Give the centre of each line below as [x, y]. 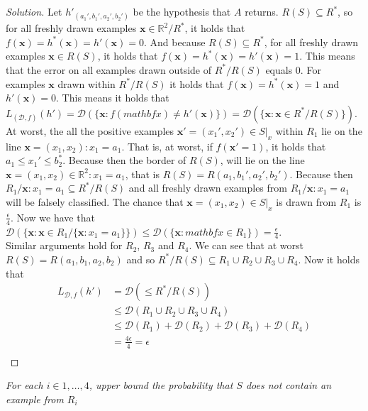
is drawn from [306, 201]
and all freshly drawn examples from [208, 188]
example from [35, 399]
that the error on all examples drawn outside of [109, 69]
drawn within [87, 83]
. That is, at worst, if [167, 146]
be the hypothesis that [182, 11]
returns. [262, 11]
